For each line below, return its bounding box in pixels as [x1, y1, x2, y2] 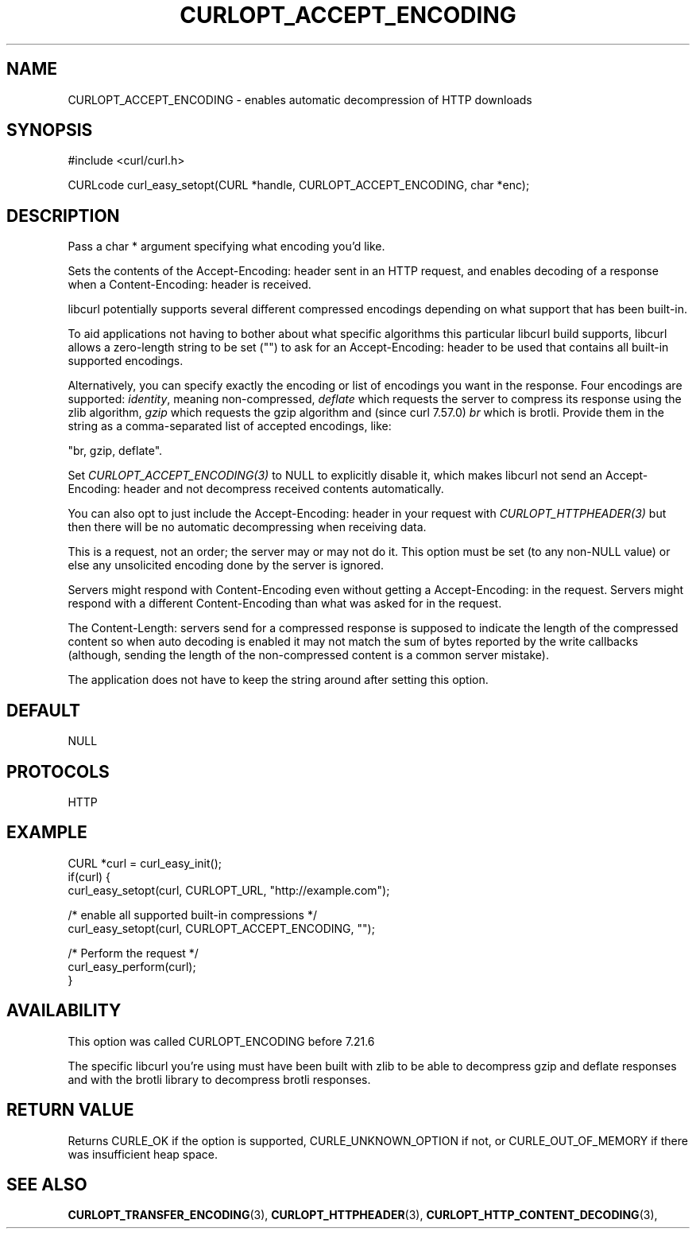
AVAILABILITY [6, 1000, 122, 1021]
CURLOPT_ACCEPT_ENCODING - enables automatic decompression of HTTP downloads [68, 92, 532, 107]
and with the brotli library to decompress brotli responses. [68, 1072, 371, 1086]
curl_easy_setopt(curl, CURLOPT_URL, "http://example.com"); [68, 883, 390, 897]
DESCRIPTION [6, 205, 120, 226]
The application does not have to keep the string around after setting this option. [68, 673, 489, 687]
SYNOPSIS [6, 120, 93, 141]
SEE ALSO [6, 1174, 87, 1194]
